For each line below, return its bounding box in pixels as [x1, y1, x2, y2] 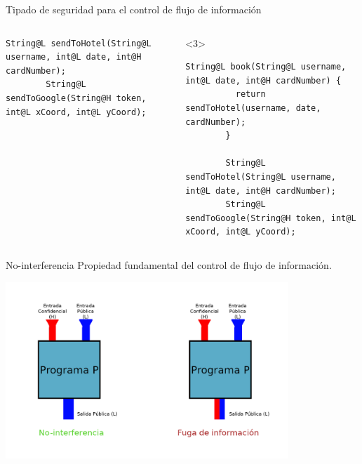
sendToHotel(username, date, [185, 102, 321, 113]
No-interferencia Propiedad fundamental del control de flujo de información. [6, 257, 332, 272]
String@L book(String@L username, [185, 62, 347, 72]
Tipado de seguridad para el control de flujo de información [6, 2, 262, 16]
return [235, 89, 266, 100]
